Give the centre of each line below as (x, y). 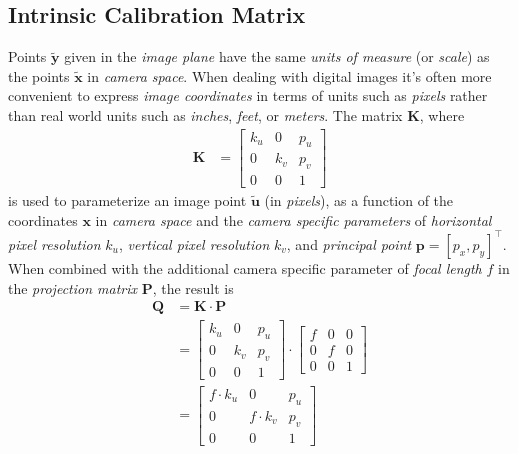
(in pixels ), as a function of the (359, 200)
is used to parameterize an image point (127, 200)
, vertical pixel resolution (194, 243)
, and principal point (349, 243)
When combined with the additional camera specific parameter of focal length (245, 267)
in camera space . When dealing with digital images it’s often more (289, 75)
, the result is (193, 287)
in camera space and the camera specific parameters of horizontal (293, 219)
